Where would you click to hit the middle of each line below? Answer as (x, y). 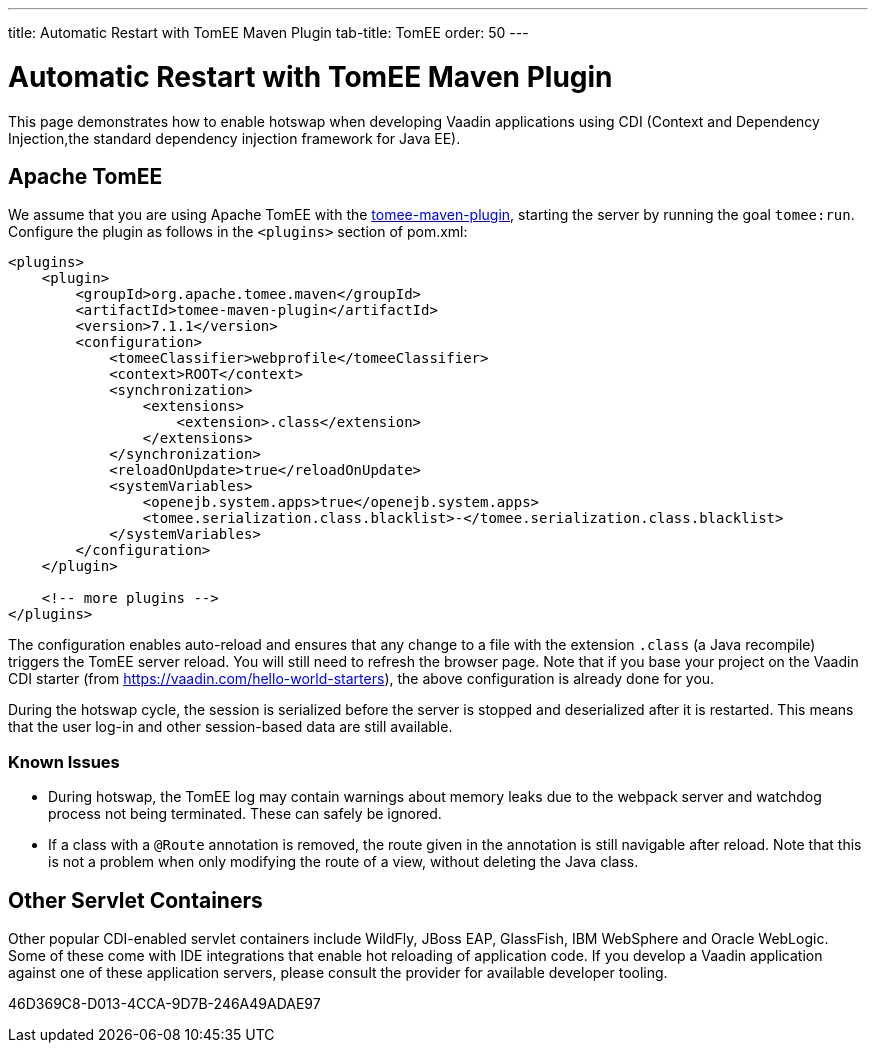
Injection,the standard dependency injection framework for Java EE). (234, 138)
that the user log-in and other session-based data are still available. (230, 727)
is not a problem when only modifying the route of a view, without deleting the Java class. (343, 862)
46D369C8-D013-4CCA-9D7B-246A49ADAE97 (164, 1003)
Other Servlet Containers (135, 900)
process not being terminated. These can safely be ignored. (245, 814)
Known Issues (64, 761)
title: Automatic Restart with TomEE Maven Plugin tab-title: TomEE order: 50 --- (268, 32)
